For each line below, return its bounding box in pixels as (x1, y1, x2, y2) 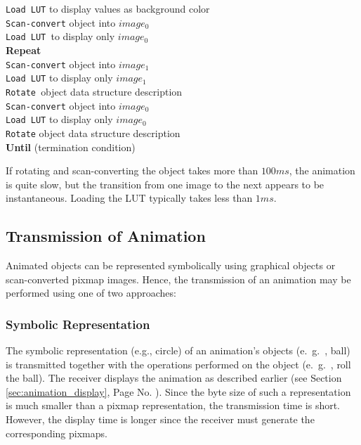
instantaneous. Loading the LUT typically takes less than (6, 191, 253, 205)
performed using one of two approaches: (6, 285, 176, 300)
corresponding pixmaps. (6, 425, 107, 440)
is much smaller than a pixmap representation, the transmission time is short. (6, 398, 341, 413)
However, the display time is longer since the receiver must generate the (6, 412, 315, 427)
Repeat (6, 42, 41, 57)
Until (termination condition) (6, 139, 136, 154)
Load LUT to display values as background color (6, 1, 210, 15)
